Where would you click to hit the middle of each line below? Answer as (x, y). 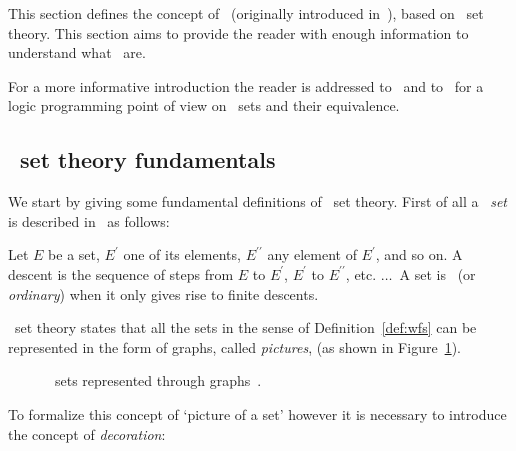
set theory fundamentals (148, 159)
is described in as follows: (89, 220)
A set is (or (437, 273)
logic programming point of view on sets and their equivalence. (204, 105)
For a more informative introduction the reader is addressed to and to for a (246, 85)
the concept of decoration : (87, 433)
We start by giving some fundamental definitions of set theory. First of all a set (257, 201)
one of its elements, (182, 254)
